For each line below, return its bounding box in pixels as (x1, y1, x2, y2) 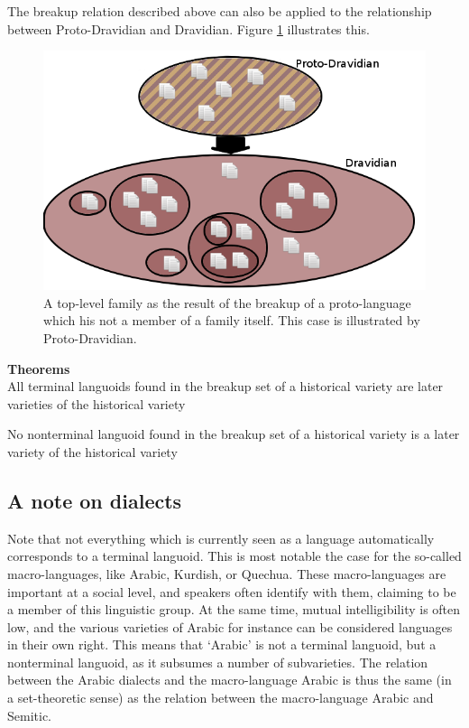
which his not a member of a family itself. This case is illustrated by (43, 311, 420, 330)
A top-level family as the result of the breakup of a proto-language (43, 293, 411, 312)
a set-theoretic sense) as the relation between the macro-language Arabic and (7, 688, 434, 707)
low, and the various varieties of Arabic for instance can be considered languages (7, 617, 453, 636)
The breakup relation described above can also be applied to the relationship (7, 2, 432, 20)
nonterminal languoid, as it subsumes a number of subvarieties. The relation (7, 652, 428, 671)
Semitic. (7, 705, 51, 724)
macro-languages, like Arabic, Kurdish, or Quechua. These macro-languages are (7, 564, 446, 583)
